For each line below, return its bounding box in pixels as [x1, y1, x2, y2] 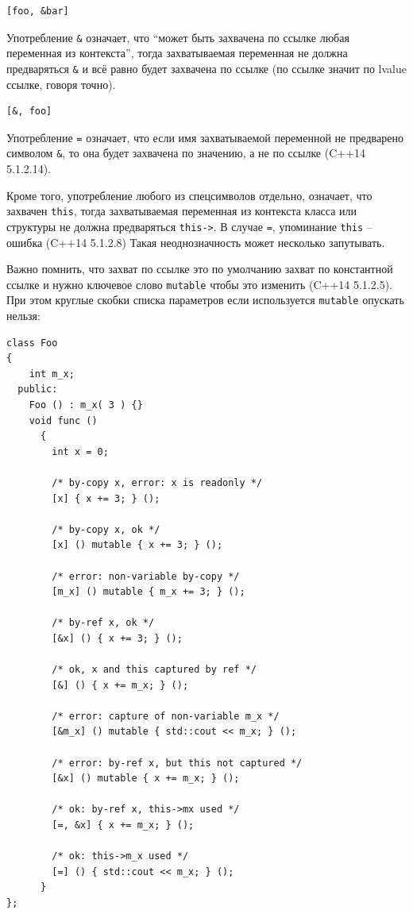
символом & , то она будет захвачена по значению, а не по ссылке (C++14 [6, 145, 366, 161]
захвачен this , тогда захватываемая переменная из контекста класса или [6, 202, 357, 219]
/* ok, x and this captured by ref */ [52, 664, 257, 676]
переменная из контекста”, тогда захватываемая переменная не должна [6, 44, 348, 61]
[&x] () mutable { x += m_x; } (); [52, 773, 240, 785]
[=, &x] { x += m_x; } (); [52, 820, 195, 831]
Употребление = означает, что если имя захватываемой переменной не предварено [6, 129, 403, 145]
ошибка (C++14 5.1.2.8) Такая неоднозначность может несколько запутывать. [6, 233, 385, 250]
